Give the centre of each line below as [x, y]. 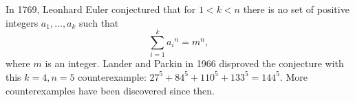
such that [99, 22]
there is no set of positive [296, 9]
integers [22, 22]
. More [294, 76]
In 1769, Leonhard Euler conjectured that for [101, 9]
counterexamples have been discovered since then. [110, 90]
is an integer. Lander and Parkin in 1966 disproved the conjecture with [194, 63]
